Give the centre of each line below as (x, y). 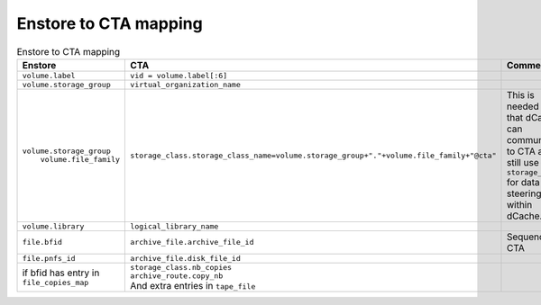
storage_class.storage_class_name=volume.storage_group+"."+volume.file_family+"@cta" (313, 155)
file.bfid (42, 242)
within (519, 204)
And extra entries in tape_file (193, 285)
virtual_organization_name (185, 84)
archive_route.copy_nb (177, 276)
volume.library (53, 226)
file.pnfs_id (49, 258)
